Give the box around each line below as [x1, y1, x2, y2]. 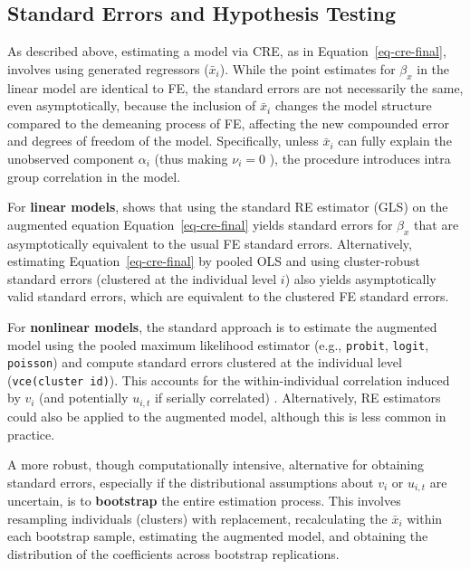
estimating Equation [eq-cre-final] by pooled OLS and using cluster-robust [7, 251, 420, 270]
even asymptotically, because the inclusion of [7, 96, 256, 115]
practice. [7, 424, 55, 443]
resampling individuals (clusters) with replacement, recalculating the [7, 508, 388, 527]
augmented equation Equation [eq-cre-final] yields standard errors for [7, 214, 393, 233]
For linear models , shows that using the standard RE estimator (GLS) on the [7, 197, 448, 216]
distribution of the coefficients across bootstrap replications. [7, 544, 340, 563]
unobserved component [7, 148, 135, 167]
